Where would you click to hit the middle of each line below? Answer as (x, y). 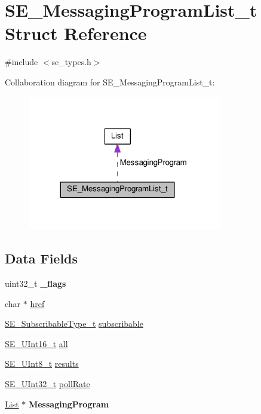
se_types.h (71, 62)
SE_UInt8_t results (42, 364)
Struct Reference (76, 33)
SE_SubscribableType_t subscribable (74, 323)
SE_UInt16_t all (36, 343)
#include (22, 62)
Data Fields (42, 258)
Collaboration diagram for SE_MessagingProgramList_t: (110, 82)
